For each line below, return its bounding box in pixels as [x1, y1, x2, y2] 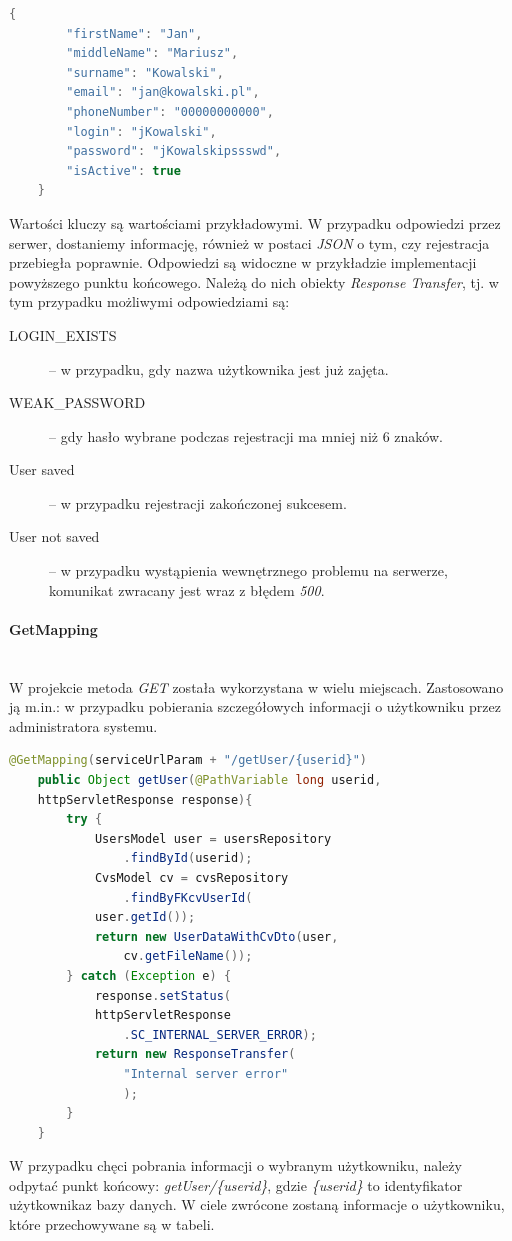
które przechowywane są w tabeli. [9, 1214, 215, 1235]
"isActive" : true [66, 163, 181, 178]
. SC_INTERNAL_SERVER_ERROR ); [123, 1027, 317, 1042]
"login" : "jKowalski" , [66, 124, 217, 139]
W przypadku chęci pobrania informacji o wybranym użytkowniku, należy [9, 1155, 462, 1176]
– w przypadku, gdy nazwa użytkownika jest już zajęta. [49, 358, 389, 379]
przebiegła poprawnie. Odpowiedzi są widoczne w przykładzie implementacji [9, 252, 477, 273]
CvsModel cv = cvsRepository [94, 870, 289, 885]
